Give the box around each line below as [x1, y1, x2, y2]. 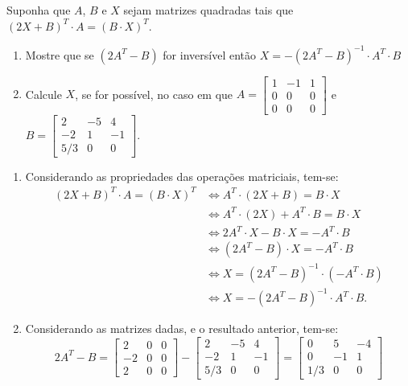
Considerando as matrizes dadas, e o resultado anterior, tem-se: [25, 320, 339, 337]
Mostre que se [25, 46, 94, 63]
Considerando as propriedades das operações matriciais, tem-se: [25, 167, 339, 184]
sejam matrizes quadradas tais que [123, 2, 294, 18]
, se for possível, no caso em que [75, 85, 233, 102]
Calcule [25, 85, 62, 102]
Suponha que [6, 2, 71, 18]
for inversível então [163, 46, 256, 63]
